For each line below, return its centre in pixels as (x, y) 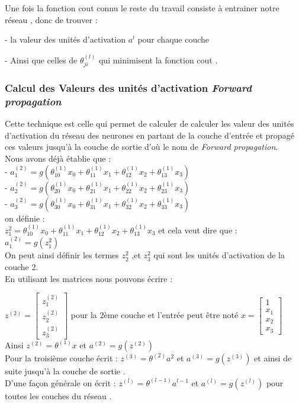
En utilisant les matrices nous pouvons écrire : (89, 278)
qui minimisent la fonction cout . (158, 60)
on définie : (25, 218)
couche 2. (22, 266)
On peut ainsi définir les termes (62, 255)
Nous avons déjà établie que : (58, 158)
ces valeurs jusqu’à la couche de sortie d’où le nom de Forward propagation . (142, 147)
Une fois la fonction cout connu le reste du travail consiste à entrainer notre (142, 8)
